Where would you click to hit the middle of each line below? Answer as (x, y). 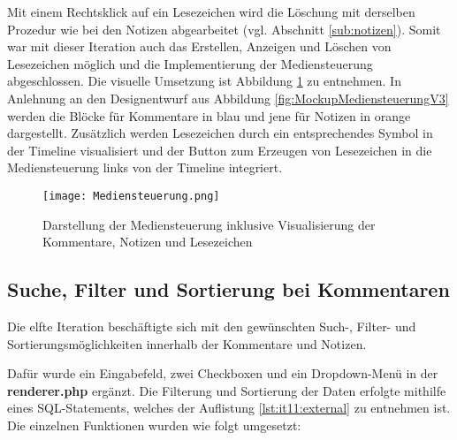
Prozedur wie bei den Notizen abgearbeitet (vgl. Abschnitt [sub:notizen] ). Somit (224, 29)
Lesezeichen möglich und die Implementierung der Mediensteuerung (190, 63)
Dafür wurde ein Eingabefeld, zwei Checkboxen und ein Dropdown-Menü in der (223, 373)
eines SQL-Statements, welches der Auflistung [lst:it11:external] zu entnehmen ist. (229, 408)
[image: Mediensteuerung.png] (131, 196)
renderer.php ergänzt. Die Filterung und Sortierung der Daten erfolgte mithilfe (227, 390)
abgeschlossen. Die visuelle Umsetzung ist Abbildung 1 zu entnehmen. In (204, 81)
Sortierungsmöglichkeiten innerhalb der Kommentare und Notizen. (187, 343)
